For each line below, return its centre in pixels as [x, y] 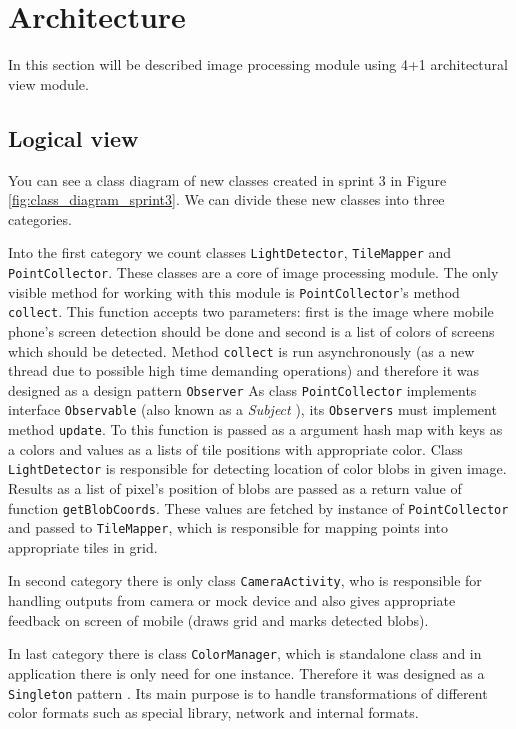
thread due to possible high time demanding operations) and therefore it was [244, 370]
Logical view [73, 137]
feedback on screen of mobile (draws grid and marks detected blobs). [218, 619]
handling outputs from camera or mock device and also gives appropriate [232, 600]
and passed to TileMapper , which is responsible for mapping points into [228, 527]
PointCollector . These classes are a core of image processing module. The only [253, 271]
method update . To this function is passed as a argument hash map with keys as [255, 429]
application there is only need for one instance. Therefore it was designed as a [246, 672]
